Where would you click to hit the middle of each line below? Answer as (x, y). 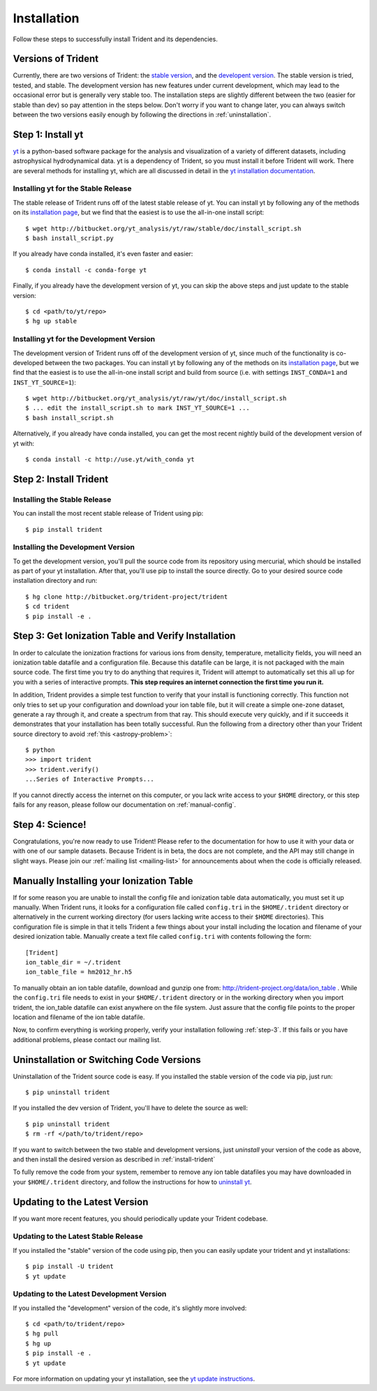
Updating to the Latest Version (81, 1202)
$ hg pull (42, 1334)
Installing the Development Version (74, 547)
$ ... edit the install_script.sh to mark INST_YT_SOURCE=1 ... (138, 408)
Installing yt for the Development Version (84, 339)
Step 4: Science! (50, 825)
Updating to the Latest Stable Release (78, 1237)
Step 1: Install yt (48, 134)
